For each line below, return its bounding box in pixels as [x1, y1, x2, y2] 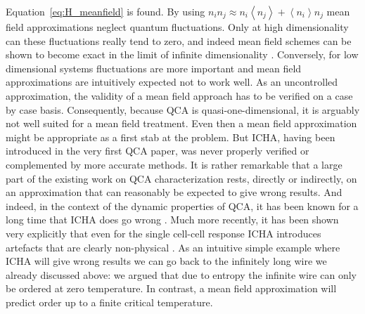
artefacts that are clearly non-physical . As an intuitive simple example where [6, 240, 340, 254]
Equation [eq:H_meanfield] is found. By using [6, 4, 205, 18]
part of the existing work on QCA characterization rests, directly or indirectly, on [6, 171, 357, 185]
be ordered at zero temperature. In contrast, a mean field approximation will [6, 281, 337, 296]
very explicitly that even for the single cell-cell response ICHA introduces [6, 225, 321, 240]
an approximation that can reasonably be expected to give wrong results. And [6, 185, 342, 199]
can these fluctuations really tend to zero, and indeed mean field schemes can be [6, 33, 352, 48]
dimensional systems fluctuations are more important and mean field [6, 60, 302, 75]
